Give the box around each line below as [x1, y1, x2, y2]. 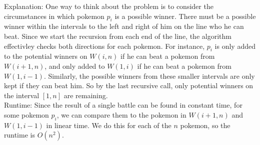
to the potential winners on [4, 51, 87, 61]
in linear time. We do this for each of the [46, 120, 171, 130]
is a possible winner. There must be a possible [114, 10, 256, 21]
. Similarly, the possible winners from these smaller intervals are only [43, 70, 255, 81]
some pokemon [4, 109, 49, 120]
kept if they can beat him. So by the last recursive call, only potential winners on [4, 80, 253, 91]
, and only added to [44, 60, 105, 71]
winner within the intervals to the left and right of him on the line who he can [4, 21, 244, 31]
